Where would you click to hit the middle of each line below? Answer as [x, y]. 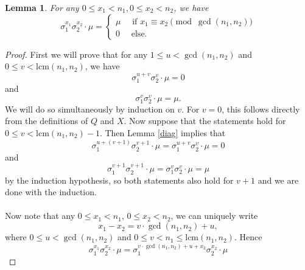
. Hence [248, 237]
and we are [278, 180]
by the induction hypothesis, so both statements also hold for [119, 180]
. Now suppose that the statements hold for [205, 121]
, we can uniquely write [214, 216]
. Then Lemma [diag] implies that [163, 133]
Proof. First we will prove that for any [76, 54]
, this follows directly [261, 109]
